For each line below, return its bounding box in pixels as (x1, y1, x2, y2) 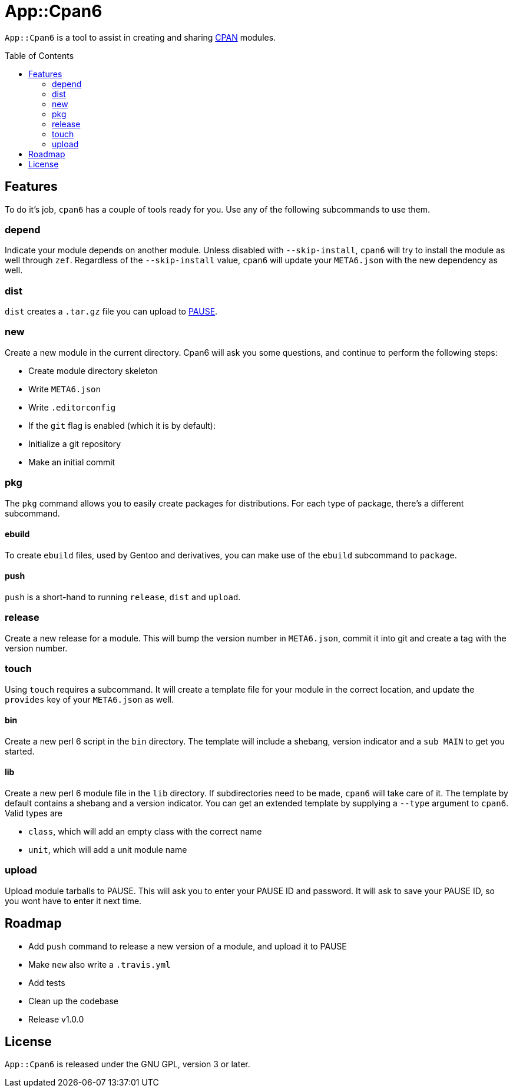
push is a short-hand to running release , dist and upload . (5, 592, 241, 603)
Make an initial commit (28, 456, 115, 467)
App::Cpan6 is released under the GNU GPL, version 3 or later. (5, 1059, 250, 1070)
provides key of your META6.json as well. (5, 694, 174, 704)
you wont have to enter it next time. (5, 895, 142, 906)
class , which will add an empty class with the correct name (28, 826, 262, 836)
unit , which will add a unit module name (28, 844, 187, 855)
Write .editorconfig (28, 402, 116, 412)
